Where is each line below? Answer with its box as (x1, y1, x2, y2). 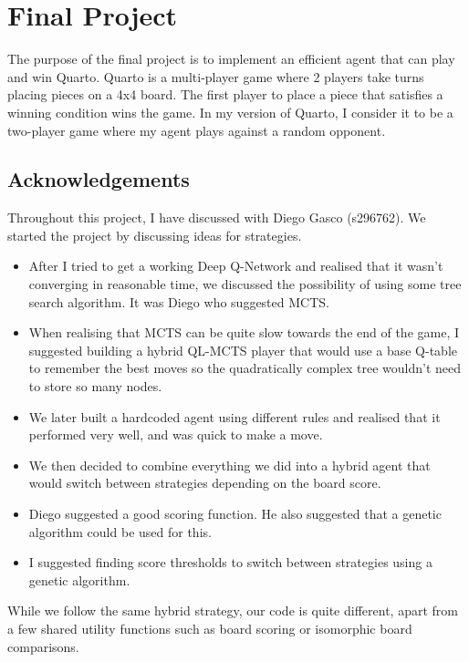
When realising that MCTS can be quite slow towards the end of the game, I (28, 323, 460, 342)
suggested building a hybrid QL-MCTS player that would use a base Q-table (28, 340, 458, 359)
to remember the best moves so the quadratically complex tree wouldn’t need (28, 358, 462, 378)
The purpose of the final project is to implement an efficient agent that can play (7, 49, 455, 68)
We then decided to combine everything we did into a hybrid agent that (28, 455, 431, 474)
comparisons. (7, 636, 79, 656)
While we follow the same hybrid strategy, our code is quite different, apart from (7, 601, 458, 620)
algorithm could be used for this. (28, 522, 212, 541)
